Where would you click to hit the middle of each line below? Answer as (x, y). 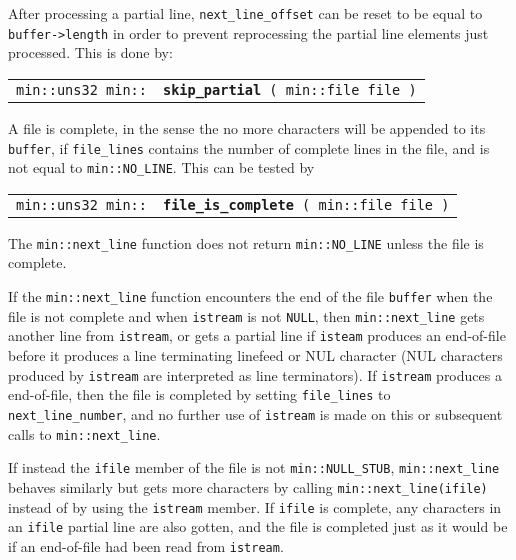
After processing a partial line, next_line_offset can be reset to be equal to (245, 13)
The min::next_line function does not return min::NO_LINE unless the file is (246, 242)
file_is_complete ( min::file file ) (306, 204)
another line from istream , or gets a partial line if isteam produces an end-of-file (257, 335)
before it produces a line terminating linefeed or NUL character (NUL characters (255, 355)
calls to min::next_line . (84, 433)
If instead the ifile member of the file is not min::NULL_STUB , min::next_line (254, 467)
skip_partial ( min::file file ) (289, 89)
